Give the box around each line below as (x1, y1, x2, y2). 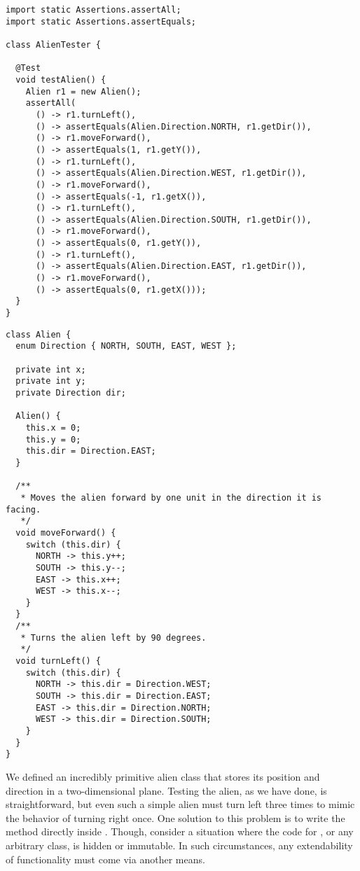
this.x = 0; (25, 422, 81, 433)
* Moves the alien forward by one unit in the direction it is (20, 492, 322, 503)
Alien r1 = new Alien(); (25, 86, 141, 97)
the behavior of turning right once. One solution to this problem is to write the (6, 810, 345, 825)
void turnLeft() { (15, 656, 102, 667)
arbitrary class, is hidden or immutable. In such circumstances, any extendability (6, 837, 353, 852)
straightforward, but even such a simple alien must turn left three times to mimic (6, 797, 355, 811)
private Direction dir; (15, 388, 126, 398)
